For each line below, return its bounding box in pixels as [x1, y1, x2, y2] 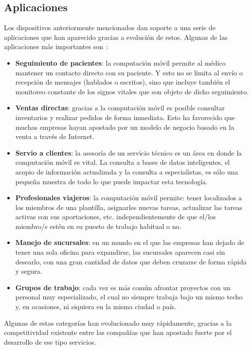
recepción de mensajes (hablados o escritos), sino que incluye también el [15, 77, 230, 87]
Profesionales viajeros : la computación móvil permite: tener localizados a [15, 192, 242, 203]
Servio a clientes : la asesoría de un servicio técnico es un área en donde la [15, 147, 242, 157]
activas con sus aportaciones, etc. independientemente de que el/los [15, 211, 216, 222]
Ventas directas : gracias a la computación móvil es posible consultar [15, 103, 225, 113]
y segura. [15, 266, 42, 276]
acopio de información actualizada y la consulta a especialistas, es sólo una [15, 166, 238, 176]
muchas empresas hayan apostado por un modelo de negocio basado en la [15, 122, 234, 132]
